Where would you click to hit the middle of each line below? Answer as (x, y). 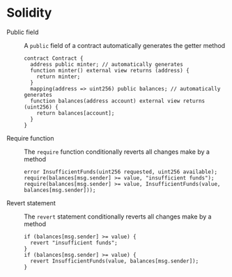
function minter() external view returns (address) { (110, 70)
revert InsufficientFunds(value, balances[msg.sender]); (115, 261)
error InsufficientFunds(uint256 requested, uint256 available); (121, 172)
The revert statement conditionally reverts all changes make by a (118, 216)
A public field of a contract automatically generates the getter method (125, 45)
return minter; (59, 77)
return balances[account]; (76, 113)
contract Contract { (54, 58)
